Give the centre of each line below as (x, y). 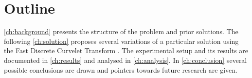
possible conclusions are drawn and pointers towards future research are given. (121, 69)
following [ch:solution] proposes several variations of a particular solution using (121, 41)
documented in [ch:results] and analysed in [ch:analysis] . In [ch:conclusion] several (126, 60)
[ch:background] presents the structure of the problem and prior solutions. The (121, 31)
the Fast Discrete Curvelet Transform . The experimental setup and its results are (126, 50)
